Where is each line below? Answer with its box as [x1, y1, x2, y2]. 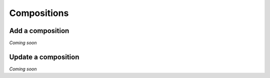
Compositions [9, 7, 69, 18]
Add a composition [9, 26, 69, 35]
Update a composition [9, 52, 79, 61]
